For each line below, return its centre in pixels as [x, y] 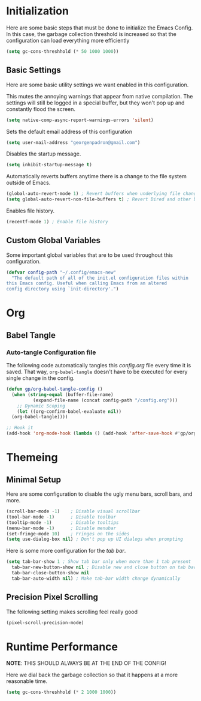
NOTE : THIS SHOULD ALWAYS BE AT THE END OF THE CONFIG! [86, 663]
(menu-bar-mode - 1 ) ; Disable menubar [61, 528]
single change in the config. [40, 378]
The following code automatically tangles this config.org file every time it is [99, 366]
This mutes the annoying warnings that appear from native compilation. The [100, 96]
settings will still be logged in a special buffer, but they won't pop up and [95, 103]
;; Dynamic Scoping [41, 406]
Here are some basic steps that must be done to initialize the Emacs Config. [100, 28]
